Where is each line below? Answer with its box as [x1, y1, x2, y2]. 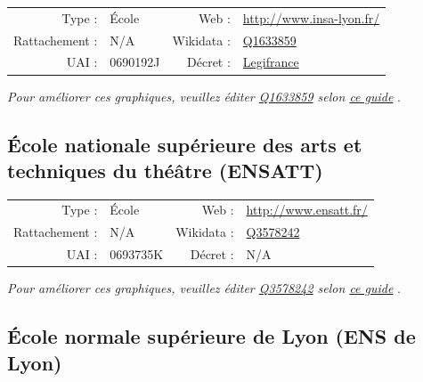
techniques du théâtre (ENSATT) [7, 156, 323, 183]
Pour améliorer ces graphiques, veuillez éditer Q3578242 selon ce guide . [7, 279, 401, 297]
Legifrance [242, 53, 299, 71]
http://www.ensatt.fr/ [246, 200, 368, 219]
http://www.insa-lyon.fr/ [242, 8, 380, 27]
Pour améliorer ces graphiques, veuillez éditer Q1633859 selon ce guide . [7, 86, 401, 105]
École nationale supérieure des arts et [7, 130, 362, 158]
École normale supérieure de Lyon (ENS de [7, 322, 416, 350]
